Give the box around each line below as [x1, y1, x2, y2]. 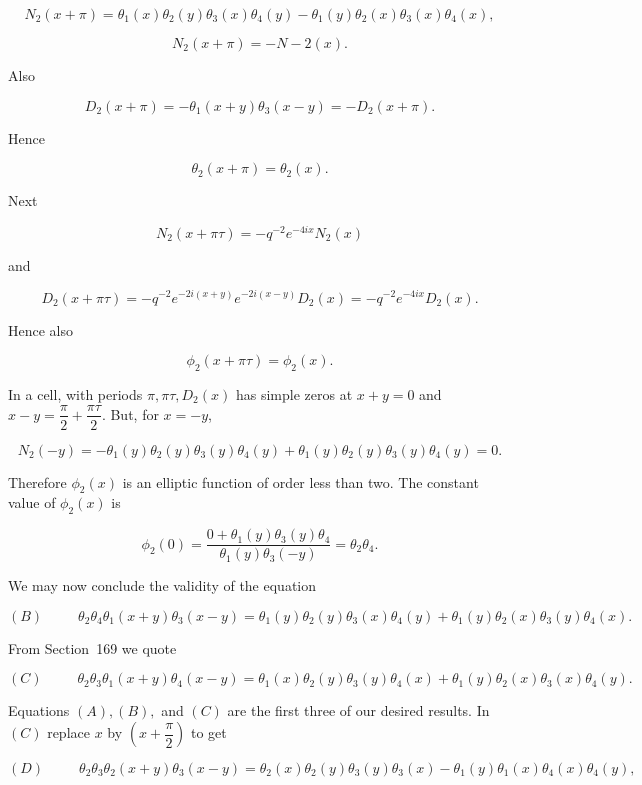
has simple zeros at [235, 383, 353, 404]
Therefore [8, 471, 67, 492]
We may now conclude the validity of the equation [8, 575, 316, 596]
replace [47, 722, 90, 743]
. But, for [101, 403, 159, 424]
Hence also [8, 319, 74, 340]
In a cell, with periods [8, 383, 143, 404]
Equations [8, 700, 70, 721]
